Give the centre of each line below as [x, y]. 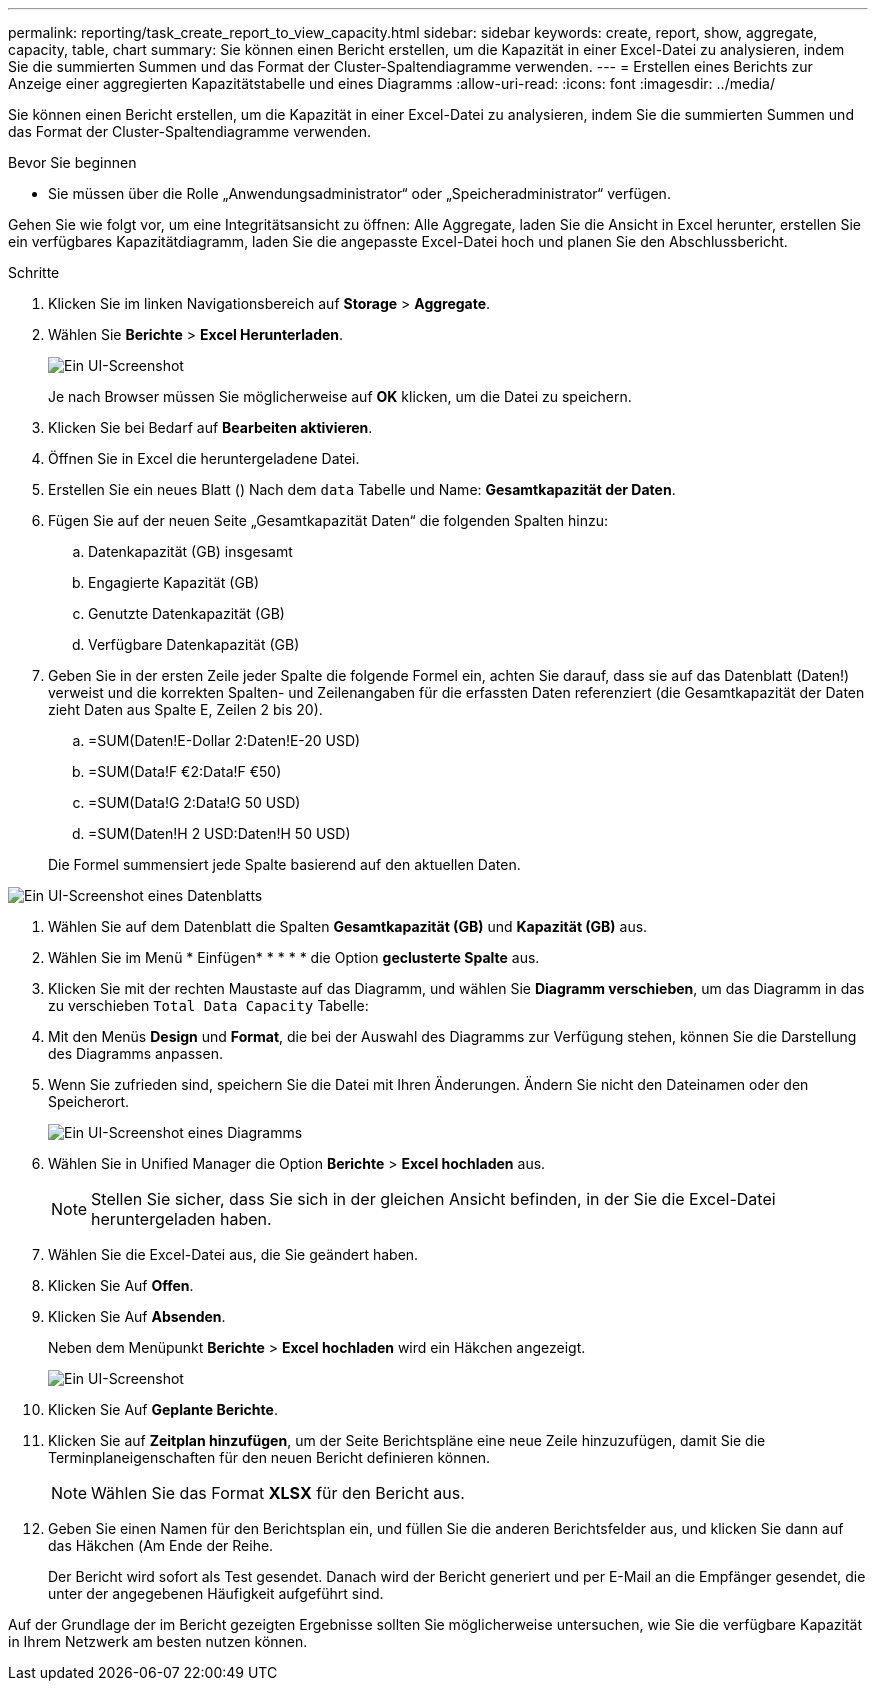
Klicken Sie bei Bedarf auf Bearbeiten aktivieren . [210, 427]
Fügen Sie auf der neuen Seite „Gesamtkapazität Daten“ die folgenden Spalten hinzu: [328, 520]
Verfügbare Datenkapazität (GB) [194, 644]
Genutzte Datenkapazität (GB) [186, 613]
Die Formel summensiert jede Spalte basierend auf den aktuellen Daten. [284, 864]
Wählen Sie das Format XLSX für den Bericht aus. [278, 1493]
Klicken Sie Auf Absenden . [137, 1316]
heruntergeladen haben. [181, 1219]
